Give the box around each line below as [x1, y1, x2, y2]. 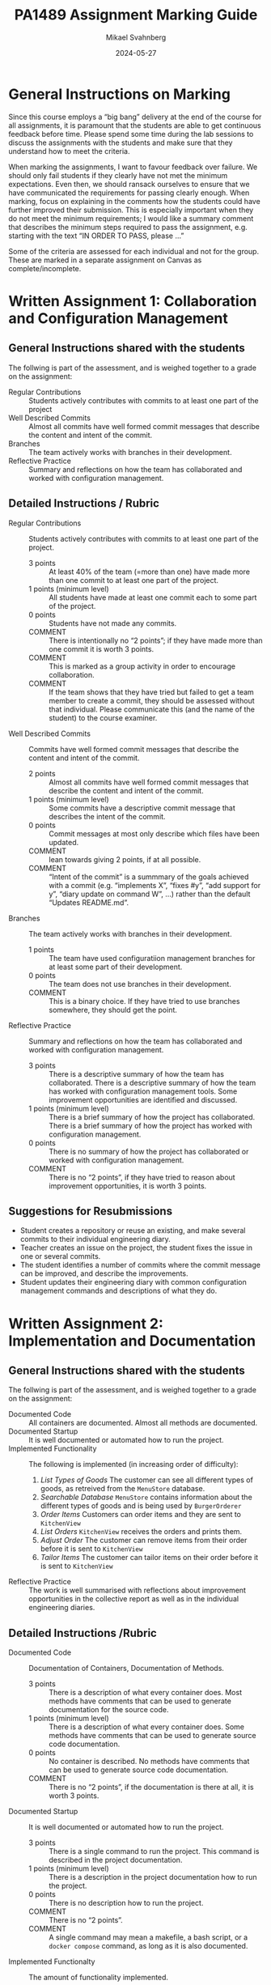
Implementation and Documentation [8, 1332, 256, 1350]
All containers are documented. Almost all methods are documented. [28, 1418, 257, 1428]
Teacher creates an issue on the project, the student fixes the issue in [19, 1243, 253, 1252]
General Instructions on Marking [8, 85, 231, 103]
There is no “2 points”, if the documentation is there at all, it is [49, 1783, 254, 1792]
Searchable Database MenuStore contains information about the [40, 1492, 252, 1503]
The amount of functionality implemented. [28, 1973, 168, 1983]
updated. [49, 837, 79, 847]
